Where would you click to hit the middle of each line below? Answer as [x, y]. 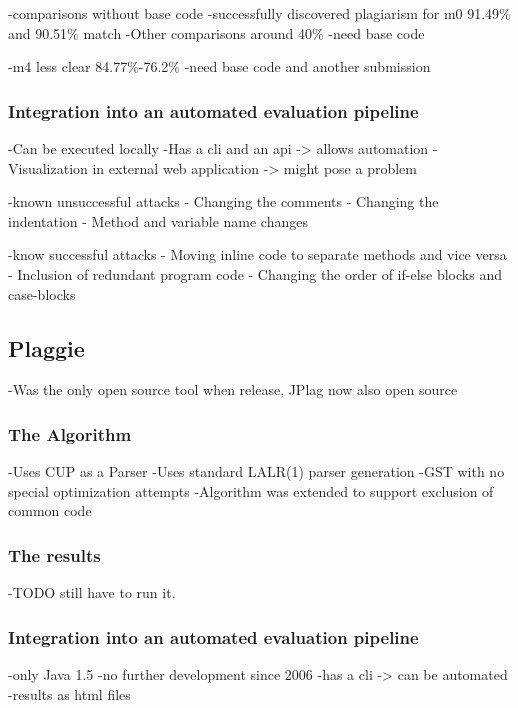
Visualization [48, 167]
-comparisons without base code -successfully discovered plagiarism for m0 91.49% [259, 13]
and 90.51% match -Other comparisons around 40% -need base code [216, 32]
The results [54, 554]
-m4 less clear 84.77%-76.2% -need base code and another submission [219, 66]
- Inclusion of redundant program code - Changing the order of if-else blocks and [255, 273]
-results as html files [69, 693]
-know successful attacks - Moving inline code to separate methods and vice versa [257, 254]
